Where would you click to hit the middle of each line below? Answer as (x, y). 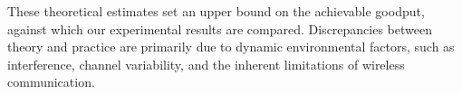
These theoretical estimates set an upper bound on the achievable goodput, (216, 11)
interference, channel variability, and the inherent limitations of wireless (206, 64)
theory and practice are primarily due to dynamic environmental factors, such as (231, 47)
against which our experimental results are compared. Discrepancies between (220, 28)
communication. (51, 82)
